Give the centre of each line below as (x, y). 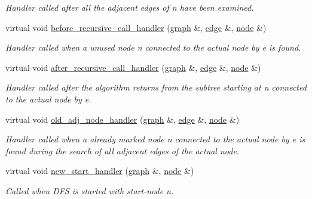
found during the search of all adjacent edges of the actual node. (123, 150)
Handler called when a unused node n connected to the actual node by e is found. (153, 47)
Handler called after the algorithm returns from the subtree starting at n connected (156, 87)
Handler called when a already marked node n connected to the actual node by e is (155, 139)
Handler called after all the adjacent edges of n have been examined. (130, 7)
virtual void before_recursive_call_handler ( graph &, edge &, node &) (136, 27)
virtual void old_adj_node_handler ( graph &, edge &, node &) (123, 119)
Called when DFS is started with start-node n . (90, 190)
